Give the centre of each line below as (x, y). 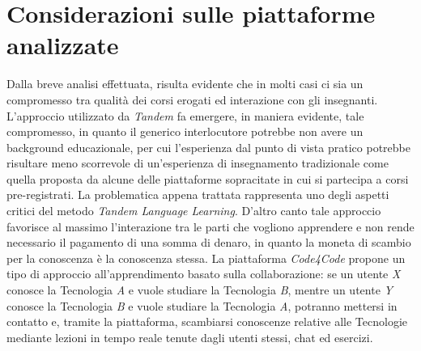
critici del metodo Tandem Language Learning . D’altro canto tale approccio (194, 211)
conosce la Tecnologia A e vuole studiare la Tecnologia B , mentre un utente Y (200, 290)
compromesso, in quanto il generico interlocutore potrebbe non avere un (185, 131)
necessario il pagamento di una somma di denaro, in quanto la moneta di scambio (209, 242)
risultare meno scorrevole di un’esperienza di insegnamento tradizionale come (198, 163)
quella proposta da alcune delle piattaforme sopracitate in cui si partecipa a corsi (208, 178)
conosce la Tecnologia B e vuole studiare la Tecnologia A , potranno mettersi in (202, 305)
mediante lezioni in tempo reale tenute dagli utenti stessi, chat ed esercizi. (190, 337)
